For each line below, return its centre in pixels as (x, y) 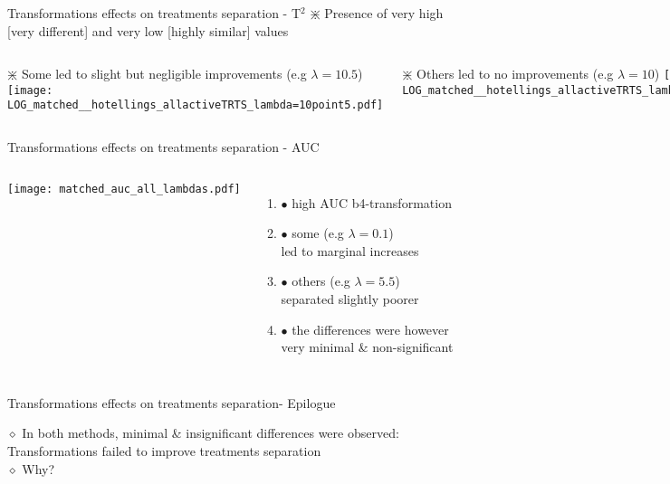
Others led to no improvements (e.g (515, 74)
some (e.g (318, 233)
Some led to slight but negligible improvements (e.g (164, 74)
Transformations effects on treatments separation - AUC (163, 147)
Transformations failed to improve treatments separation (164, 451)
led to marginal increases (350, 250)
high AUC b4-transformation (372, 202)
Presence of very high (384, 13)
